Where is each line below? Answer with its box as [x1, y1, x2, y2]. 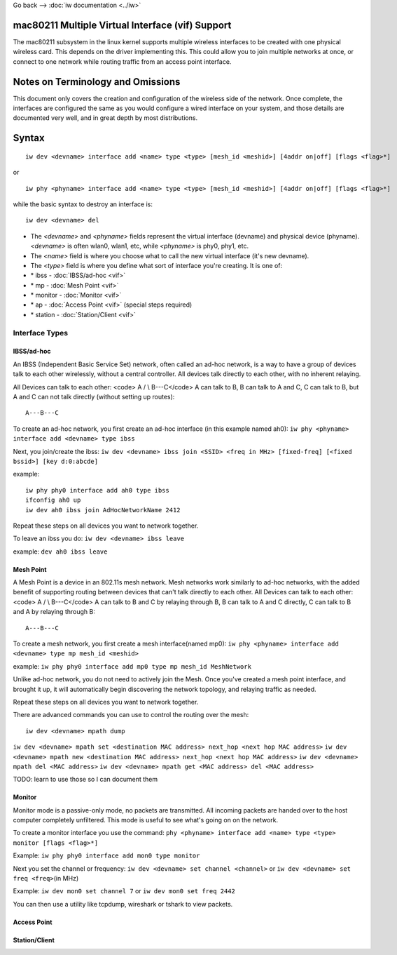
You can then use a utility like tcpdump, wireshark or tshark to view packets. [13, 900, 233, 908]
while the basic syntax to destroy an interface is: [13, 200, 153, 208]
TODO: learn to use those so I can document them [13, 775, 158, 784]
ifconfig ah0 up [25, 496, 81, 505]
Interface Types [13, 328, 69, 338]
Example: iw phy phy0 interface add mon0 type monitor [13, 851, 200, 860]
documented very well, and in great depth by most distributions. [13, 114, 198, 122]
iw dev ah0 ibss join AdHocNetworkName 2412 [25, 506, 181, 514]
